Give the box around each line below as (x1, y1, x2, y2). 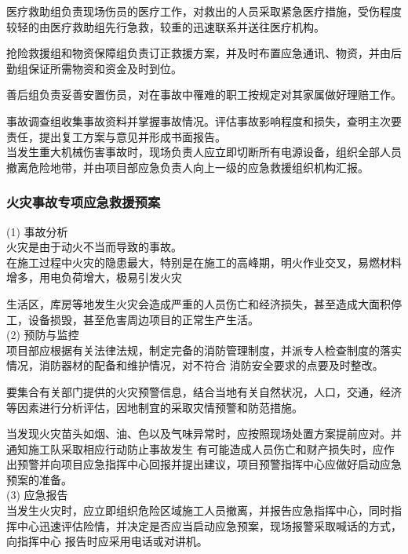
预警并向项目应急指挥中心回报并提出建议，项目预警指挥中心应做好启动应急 (16, 456, 402, 472)
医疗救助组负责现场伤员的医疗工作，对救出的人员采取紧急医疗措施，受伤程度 (6, 3, 402, 19)
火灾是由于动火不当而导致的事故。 (6, 239, 182, 255)
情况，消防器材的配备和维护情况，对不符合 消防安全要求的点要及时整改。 (6, 357, 384, 374)
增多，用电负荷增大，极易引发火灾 (6, 269, 182, 286)
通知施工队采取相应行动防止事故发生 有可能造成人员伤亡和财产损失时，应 (6, 440, 384, 457)
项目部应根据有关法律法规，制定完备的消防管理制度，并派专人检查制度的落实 (6, 341, 402, 358)
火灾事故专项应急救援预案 (6, 192, 161, 212)
